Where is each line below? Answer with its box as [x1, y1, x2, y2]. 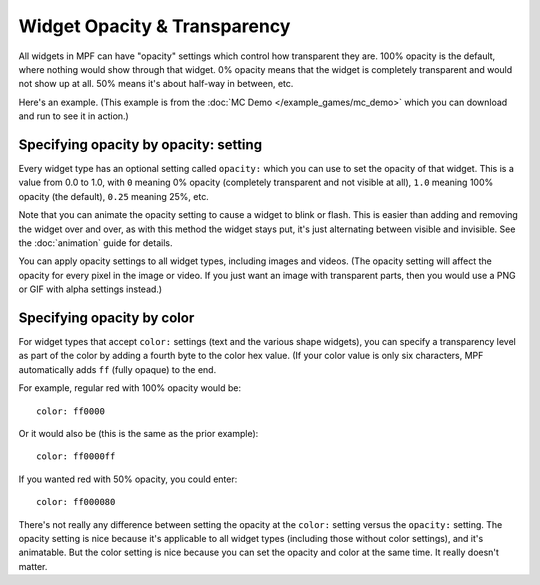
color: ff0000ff [36, 451, 116, 462]
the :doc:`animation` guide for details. [18, 236, 173, 249]
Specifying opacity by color [18, 309, 195, 326]
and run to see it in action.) [18, 110, 129, 122]
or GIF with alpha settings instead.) [18, 283, 163, 295]
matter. [18, 560, 48, 572]
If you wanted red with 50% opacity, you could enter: [18, 473, 238, 485]
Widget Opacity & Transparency [18, 15, 291, 37]
